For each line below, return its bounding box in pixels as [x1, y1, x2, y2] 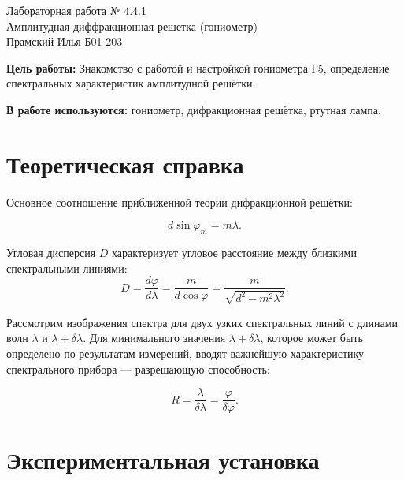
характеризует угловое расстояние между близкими [112, 244, 357, 261]
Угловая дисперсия [6, 244, 96, 261]
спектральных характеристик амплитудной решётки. [6, 75, 256, 91]
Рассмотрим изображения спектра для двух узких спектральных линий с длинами [6, 314, 398, 330]
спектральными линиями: [6, 259, 128, 276]
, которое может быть [260, 329, 363, 346]
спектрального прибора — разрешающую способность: [6, 360, 270, 377]
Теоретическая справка [6, 147, 244, 180]
